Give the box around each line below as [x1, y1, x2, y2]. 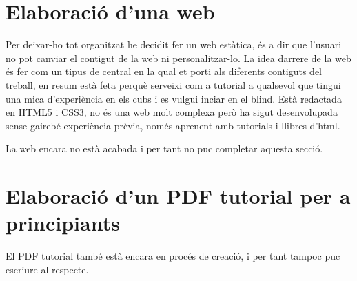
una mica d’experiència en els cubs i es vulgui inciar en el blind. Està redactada [6, 91, 342, 105]
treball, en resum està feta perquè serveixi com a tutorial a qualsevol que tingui [6, 77, 341, 92]
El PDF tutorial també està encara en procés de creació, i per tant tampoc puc [6, 249, 340, 263]
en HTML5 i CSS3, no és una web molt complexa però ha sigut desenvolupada [6, 105, 338, 119]
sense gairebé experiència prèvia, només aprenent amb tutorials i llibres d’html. [6, 118, 340, 132]
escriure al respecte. [6, 262, 89, 276]
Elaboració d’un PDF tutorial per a [6, 182, 351, 210]
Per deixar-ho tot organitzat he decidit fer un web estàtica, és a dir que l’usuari [6, 37, 342, 52]
